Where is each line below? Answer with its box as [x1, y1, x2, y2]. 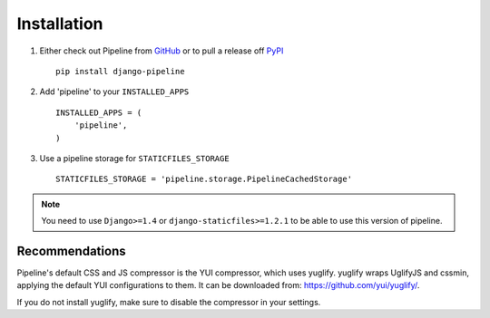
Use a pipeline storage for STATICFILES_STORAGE [39, 152, 230, 163]
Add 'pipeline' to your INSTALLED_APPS [39, 86, 190, 97]
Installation [16, 14, 103, 34]
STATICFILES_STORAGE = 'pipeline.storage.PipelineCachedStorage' [55, 174, 353, 185]
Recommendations [16, 243, 126, 258]
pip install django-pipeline [55, 66, 185, 76]
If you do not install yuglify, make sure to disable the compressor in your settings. [16, 296, 321, 307]
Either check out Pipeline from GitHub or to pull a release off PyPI [39, 45, 284, 56]
